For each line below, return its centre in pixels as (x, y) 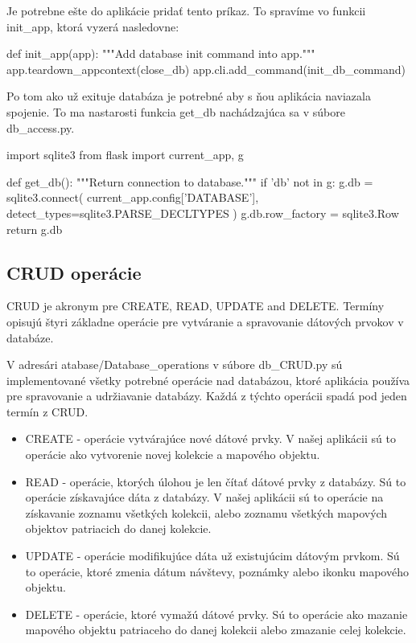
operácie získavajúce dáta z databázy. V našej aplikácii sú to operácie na (204, 497)
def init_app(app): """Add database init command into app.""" (161, 53)
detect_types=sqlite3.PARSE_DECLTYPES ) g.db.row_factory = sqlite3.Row (203, 213)
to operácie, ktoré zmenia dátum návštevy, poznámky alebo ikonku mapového (217, 571)
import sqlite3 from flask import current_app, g (125, 155)
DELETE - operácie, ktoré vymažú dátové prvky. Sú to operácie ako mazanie (216, 614)
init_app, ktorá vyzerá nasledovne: (93, 26)
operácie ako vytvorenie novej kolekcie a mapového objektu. (173, 455)
